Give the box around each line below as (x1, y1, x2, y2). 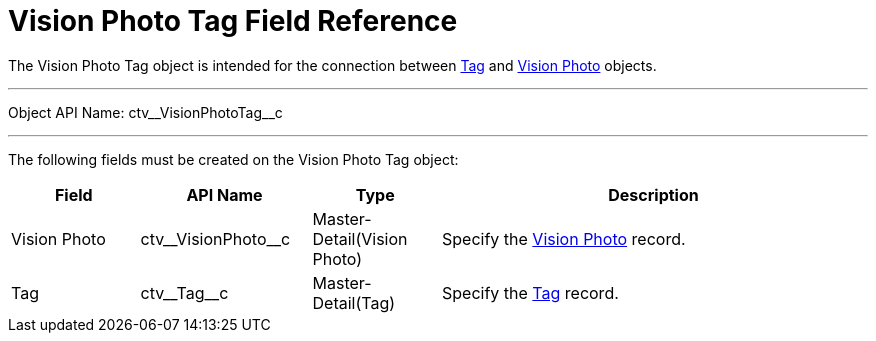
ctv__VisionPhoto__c (140, 228, 291, 249)
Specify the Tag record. (442, 282, 619, 303)
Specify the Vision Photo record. (442, 228, 686, 249)
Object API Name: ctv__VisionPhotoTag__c (8, 103, 283, 121)
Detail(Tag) (312, 292, 396, 313)
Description (608, 184, 699, 205)
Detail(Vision (312, 228, 408, 249)
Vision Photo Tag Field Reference (8, 4, 458, 38)
